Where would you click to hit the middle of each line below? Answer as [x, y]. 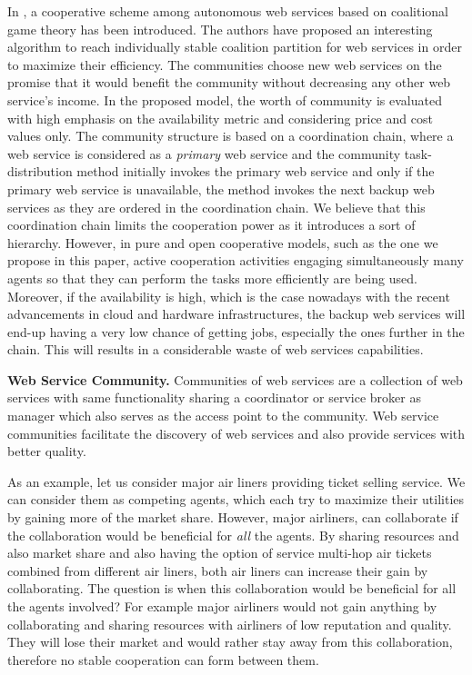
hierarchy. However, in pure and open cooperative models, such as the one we [223, 242]
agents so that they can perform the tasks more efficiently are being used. [212, 278]
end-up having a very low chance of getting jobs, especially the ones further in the [236, 331]
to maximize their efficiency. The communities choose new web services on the [225, 64]
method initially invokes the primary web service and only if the [256, 171]
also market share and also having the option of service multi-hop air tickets [220, 553]
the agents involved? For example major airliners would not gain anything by [222, 606]
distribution [40, 171]
